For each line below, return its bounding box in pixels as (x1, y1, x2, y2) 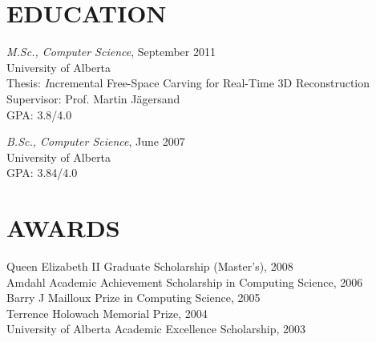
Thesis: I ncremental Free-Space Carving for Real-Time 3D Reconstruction (6, 74, 370, 91)
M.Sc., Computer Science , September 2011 (6, 43, 216, 60)
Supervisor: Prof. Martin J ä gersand (6, 90, 180, 107)
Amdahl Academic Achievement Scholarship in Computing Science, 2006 (6, 273, 363, 290)
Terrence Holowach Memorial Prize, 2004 (6, 304, 208, 321)
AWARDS (6, 211, 120, 244)
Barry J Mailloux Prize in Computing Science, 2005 (6, 289, 261, 306)
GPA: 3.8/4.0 (6, 106, 72, 123)
